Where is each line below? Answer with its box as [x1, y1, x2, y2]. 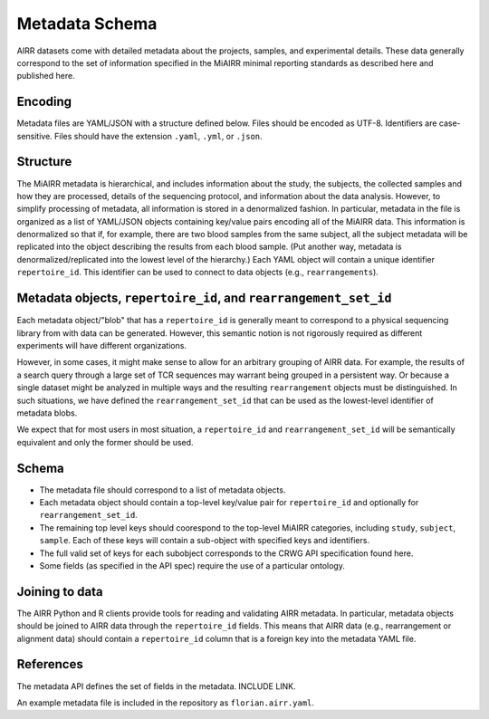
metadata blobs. [16, 407, 78, 418]
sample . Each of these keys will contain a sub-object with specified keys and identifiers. [39, 535, 370, 546]
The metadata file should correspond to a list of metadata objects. [39, 484, 286, 495]
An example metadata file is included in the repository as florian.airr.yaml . [16, 697, 314, 708]
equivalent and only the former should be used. [16, 436, 194, 447]
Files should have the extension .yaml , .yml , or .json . [54, 130, 263, 141]
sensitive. [16, 130, 53, 141]
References [16, 657, 83, 672]
